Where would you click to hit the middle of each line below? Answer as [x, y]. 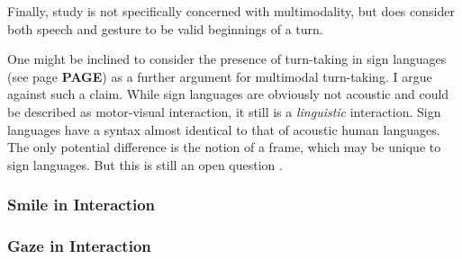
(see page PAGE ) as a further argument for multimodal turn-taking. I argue [220, 76]
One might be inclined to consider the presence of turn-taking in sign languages [227, 59]
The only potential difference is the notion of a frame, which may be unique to [224, 147]
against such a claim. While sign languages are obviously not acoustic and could [228, 94]
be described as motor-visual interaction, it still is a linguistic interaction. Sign [224, 111]
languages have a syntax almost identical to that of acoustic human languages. [224, 129]
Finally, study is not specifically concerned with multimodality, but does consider [231, 11]
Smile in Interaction [82, 205]
